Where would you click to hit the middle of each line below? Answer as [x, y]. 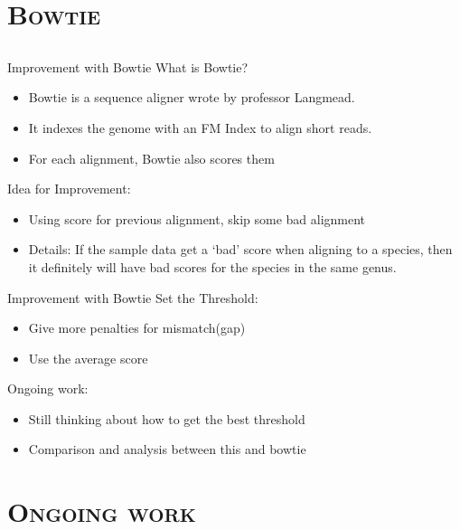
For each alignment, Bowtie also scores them [151, 158]
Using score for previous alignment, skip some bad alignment [197, 218]
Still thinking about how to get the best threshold [167, 418]
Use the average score [88, 358]
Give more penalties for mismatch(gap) [137, 328]
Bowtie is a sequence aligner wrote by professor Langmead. [192, 97]
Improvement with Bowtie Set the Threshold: [133, 297]
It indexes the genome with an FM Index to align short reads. [200, 127]
